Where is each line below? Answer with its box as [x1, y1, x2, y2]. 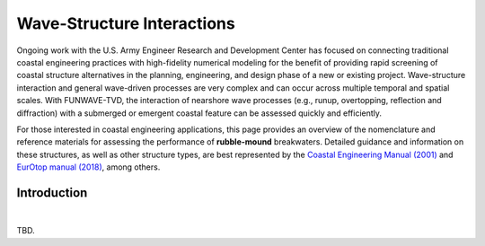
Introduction [16, 185, 88, 200]
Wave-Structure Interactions [16, 13, 235, 33]
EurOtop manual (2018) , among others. [16, 162, 161, 172]
